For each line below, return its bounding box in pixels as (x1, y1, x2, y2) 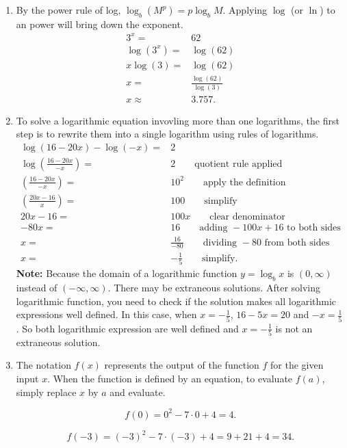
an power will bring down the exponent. (16, 16, 183, 31)
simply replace (16, 384, 77, 399)
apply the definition (203, 177, 286, 187)
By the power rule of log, (16, 3, 121, 16)
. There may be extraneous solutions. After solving (107, 280, 321, 295)
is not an (275, 321, 313, 335)
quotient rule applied (194, 159, 283, 169)
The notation (16, 358, 71, 372)
